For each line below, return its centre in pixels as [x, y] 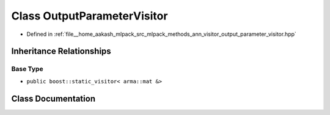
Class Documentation [53, 98]
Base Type [27, 69]
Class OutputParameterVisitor [90, 16]
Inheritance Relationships [61, 51]
